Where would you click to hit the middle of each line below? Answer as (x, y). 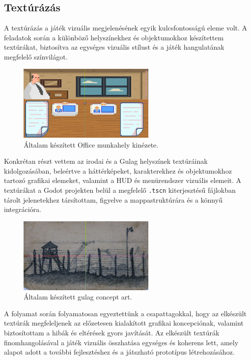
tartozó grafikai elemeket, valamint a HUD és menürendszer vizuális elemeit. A (123, 180)
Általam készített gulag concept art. (78, 297)
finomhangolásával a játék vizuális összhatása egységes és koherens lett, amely (121, 342)
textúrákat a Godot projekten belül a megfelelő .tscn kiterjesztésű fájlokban (120, 190)
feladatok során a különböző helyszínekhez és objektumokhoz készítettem (114, 37)
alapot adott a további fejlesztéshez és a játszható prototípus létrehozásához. (119, 352)
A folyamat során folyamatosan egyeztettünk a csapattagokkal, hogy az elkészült (125, 313)
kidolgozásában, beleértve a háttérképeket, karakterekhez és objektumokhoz (118, 170)
